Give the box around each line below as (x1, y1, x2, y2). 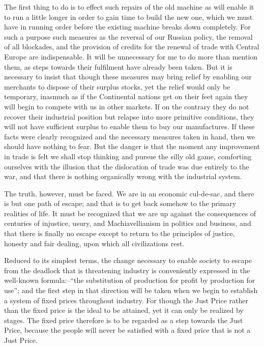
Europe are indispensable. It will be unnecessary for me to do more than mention (4, 51, 258, 62)
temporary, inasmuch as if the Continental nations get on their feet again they (4, 91, 248, 102)
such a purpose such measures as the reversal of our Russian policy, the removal (4, 31, 253, 42)
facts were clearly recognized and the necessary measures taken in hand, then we (4, 131, 255, 141)
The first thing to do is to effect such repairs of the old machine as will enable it (4, 2, 254, 12)
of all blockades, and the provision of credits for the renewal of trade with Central (4, 41, 259, 52)
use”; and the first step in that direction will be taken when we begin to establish (4, 285, 258, 296)
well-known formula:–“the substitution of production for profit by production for (4, 275, 255, 285)
